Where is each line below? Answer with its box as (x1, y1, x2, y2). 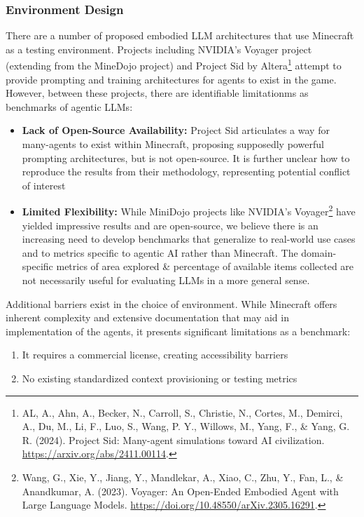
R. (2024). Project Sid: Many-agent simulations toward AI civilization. (22, 432, 325, 447)
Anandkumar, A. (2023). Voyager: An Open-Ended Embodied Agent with (22, 483, 339, 498)
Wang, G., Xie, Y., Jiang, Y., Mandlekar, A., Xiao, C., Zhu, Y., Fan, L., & (22, 469, 344, 484)
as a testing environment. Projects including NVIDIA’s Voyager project (6, 41, 312, 56)
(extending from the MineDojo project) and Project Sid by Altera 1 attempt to (6, 56, 342, 73)
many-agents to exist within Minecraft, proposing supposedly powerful (22, 137, 324, 152)
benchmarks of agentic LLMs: (6, 99, 133, 114)
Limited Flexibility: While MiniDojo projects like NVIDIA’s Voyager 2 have (22, 202, 356, 219)
